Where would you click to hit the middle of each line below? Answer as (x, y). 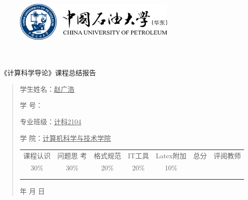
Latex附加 (171, 155)
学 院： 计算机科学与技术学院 (65, 138)
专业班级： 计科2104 (50, 121)
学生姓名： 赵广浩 (47, 89)
